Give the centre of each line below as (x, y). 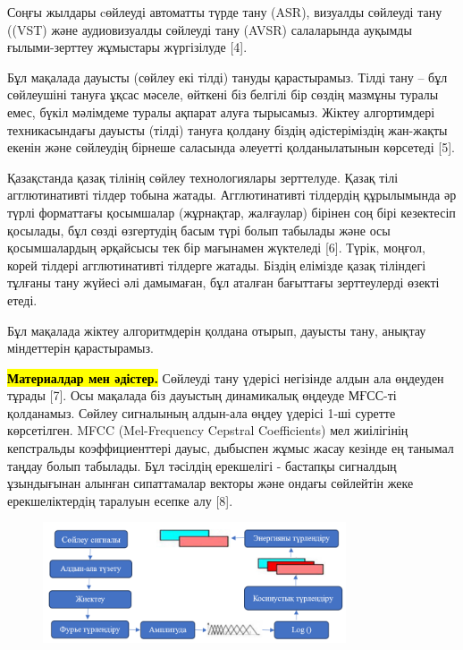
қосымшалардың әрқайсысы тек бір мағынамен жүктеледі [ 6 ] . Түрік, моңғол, (216, 248)
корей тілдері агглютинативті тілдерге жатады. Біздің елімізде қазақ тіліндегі (217, 265)
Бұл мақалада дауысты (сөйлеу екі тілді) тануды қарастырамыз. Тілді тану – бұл (227, 77)
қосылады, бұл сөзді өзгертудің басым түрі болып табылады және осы (199, 230)
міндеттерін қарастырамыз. (80, 348)
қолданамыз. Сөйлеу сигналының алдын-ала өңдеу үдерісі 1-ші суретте (202, 412)
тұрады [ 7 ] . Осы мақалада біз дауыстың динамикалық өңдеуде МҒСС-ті (202, 395)
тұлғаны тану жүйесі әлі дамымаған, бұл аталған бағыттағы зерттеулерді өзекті (223, 282)
